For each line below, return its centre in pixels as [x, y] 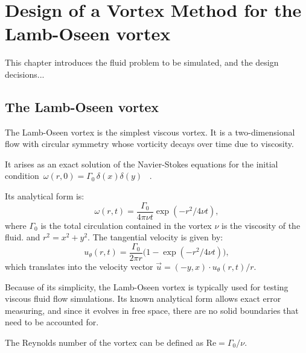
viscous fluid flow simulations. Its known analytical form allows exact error [143, 298]
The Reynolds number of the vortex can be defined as [104, 342]
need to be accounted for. [52, 322]
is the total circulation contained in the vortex [126, 225]
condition [22, 176]
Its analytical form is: [45, 196]
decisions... [25, 74]
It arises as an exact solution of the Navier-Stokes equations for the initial [142, 164]
